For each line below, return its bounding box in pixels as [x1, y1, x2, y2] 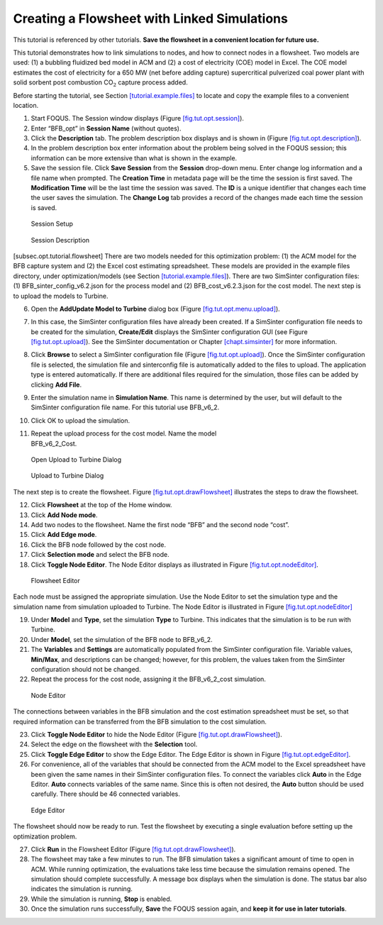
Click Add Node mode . [30, 511, 99, 519]
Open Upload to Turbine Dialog [30, 455, 122, 464]
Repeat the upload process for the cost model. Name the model [30, 429, 217, 438]
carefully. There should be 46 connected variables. [30, 790, 180, 798]
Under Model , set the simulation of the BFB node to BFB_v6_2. [30, 635, 213, 643]
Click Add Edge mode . [30, 531, 97, 539]
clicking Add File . [30, 380, 82, 389]
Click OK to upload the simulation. [30, 416, 131, 425]
